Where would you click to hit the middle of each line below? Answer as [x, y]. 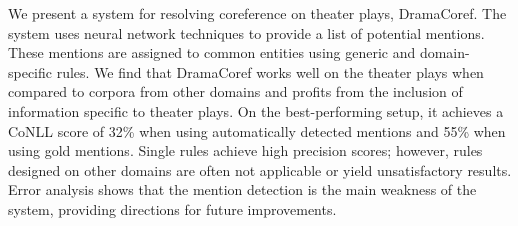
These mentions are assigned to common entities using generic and [212, 52]
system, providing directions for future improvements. [172, 208]
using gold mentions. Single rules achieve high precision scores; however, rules [245, 150]
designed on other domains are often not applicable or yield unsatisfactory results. [260, 169]
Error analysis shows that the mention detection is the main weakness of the [242, 189]
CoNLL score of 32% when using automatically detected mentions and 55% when [257, 130]
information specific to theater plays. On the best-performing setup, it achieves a [256, 110]
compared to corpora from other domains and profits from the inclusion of [235, 91]
